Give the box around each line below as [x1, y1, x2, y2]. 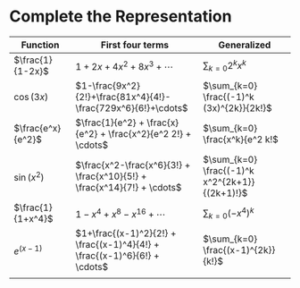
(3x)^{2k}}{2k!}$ [202, 101, 272, 114]
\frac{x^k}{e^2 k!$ [202, 132, 279, 145]
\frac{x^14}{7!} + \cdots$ [75, 181, 182, 193]
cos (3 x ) [13, 90, 49, 103]
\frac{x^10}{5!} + [75, 170, 147, 182]
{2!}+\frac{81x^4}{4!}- [75, 90, 171, 103]
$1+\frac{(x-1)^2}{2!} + [75, 226, 177, 239]
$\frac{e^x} [13, 122, 62, 134]
